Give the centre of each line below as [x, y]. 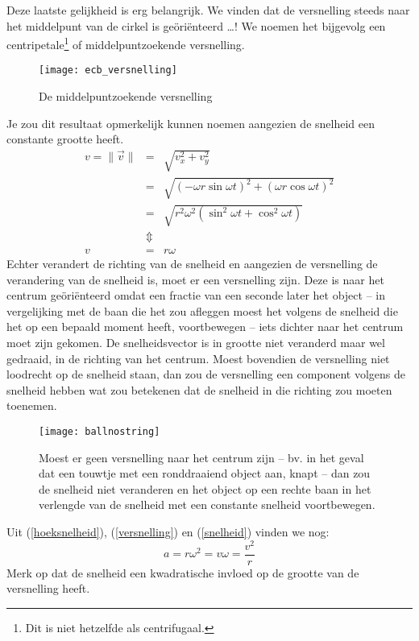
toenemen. [32, 405]
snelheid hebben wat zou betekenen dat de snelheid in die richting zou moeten [199, 389]
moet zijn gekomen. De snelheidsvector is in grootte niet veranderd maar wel [196, 343]
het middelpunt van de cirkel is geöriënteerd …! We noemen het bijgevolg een [196, 25]
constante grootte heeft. [65, 139]
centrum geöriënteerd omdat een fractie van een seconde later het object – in [196, 295]
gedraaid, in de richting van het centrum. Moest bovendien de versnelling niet [198, 358]
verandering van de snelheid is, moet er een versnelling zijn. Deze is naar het [195, 279]
